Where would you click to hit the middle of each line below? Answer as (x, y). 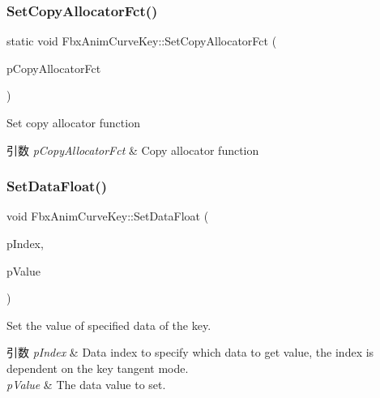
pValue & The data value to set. (86, 384)
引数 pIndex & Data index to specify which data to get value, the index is (190, 352)
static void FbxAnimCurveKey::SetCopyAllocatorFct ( (142, 41)
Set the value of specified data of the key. (109, 325)
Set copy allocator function (73, 122)
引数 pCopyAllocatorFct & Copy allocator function (133, 150)
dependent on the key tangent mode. (98, 368)
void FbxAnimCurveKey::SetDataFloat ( (108, 216)
